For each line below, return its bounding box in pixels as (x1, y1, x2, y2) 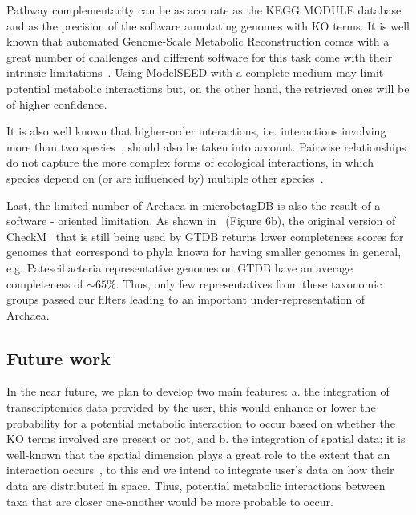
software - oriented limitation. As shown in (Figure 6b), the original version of (6, 212, 396, 229)
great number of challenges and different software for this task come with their (6, 48, 393, 65)
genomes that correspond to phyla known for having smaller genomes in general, (6, 243, 402, 260)
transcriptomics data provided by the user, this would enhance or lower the (6, 399, 376, 416)
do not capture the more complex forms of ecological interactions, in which (6, 154, 374, 171)
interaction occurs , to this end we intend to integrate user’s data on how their (6, 461, 394, 478)
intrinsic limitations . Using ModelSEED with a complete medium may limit (6, 64, 384, 81)
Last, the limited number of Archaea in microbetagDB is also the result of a (6, 196, 381, 213)
